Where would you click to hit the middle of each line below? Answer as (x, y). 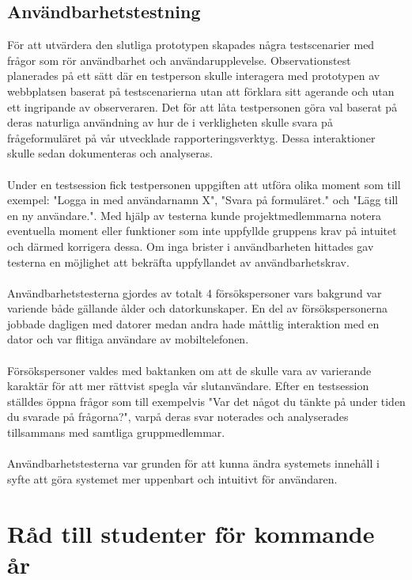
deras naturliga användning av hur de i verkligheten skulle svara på (170, 122)
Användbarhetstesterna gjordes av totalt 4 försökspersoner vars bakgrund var (195, 292)
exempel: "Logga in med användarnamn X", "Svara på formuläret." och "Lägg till (203, 200)
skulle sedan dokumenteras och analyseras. (110, 153)
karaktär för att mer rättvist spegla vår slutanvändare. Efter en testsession (188, 386)
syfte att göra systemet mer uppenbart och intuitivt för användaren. (172, 478)
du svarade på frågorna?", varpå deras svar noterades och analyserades (178, 417)
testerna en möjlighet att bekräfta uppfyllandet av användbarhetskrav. (178, 262)
